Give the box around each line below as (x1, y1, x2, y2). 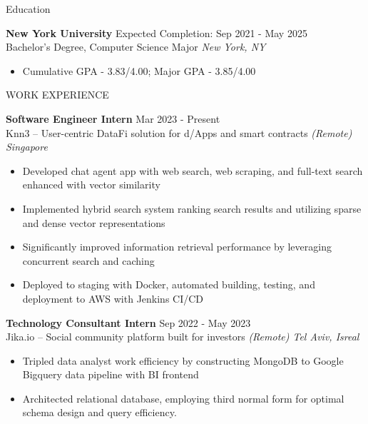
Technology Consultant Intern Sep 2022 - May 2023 (6, 315, 251, 330)
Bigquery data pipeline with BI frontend (22, 367, 199, 382)
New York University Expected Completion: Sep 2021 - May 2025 (6, 25, 307, 40)
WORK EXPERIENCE (6, 87, 109, 102)
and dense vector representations (22, 215, 165, 230)
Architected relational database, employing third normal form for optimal (22, 390, 344, 405)
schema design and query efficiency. (22, 405, 177, 420)
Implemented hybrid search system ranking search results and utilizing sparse (22, 201, 362, 216)
